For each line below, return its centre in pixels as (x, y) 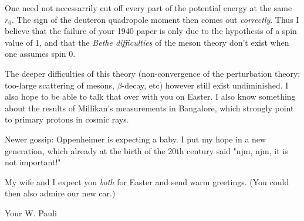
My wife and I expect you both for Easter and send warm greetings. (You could (147, 181)
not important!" (33, 162)
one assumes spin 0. (40, 54)
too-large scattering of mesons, (60, 85)
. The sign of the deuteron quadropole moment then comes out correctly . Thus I (156, 19)
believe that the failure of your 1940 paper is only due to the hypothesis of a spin (151, 31)
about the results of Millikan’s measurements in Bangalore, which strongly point (149, 108)
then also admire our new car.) (60, 193)
